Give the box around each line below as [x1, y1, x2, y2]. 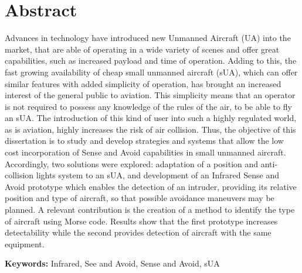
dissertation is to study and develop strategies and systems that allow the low [5, 134, 284, 147]
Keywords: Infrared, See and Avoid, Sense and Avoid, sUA [5, 257, 220, 269]
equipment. [5, 237, 45, 250]
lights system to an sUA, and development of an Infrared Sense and [36, 169, 279, 181]
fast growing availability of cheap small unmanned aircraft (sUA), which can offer [5, 65, 298, 78]
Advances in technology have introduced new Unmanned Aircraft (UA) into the [5, 32, 291, 44]
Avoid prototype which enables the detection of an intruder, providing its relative [5, 180, 297, 192]
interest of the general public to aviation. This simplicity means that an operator [5, 89, 296, 101]
